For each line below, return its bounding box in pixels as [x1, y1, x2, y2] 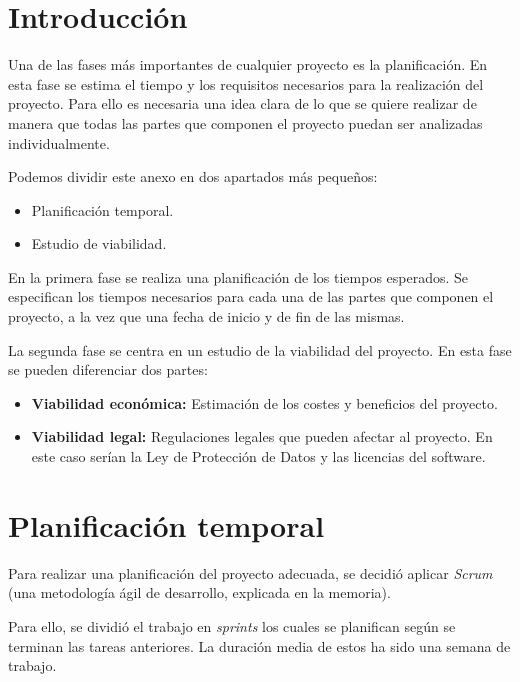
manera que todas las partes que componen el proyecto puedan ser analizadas [8, 112, 483, 133]
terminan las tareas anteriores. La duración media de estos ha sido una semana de [8, 635, 511, 656]
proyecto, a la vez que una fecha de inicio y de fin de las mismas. [8, 306, 405, 327]
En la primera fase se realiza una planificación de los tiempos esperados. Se [8, 266, 469, 287]
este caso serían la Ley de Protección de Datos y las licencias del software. [31, 446, 486, 467]
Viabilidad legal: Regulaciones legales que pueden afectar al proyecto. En [31, 426, 493, 447]
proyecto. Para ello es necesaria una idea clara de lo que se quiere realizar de [8, 93, 477, 114]
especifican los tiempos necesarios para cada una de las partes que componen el [8, 286, 494, 307]
